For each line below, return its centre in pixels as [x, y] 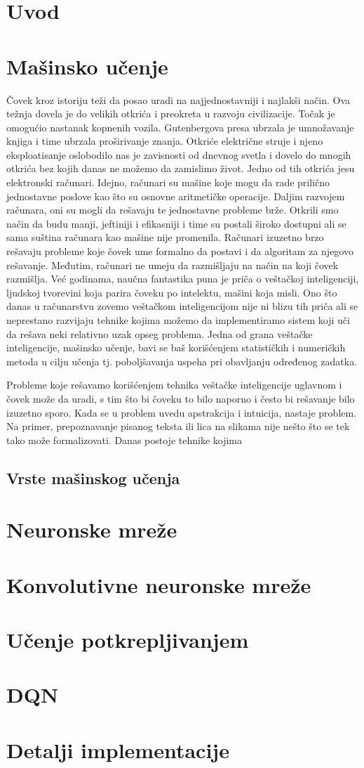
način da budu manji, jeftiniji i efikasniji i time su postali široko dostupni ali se [176, 223]
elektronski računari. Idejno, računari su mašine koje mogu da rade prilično [168, 182]
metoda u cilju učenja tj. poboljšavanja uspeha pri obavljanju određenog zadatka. [182, 361]
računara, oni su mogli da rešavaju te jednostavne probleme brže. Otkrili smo [173, 210]
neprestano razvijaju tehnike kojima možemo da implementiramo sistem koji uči [178, 320]
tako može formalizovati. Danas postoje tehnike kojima [124, 440]
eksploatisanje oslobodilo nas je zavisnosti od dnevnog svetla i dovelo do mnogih [179, 154]
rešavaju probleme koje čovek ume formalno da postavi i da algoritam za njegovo [180, 251]
